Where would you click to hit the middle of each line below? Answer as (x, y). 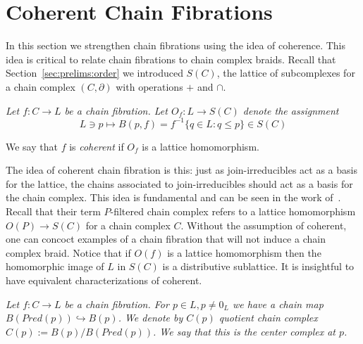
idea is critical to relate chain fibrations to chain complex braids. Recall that (171, 59)
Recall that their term (53, 211)
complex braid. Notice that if (68, 252)
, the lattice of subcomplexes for (286, 73)
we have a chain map (278, 304)
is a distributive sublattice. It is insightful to (258, 266)
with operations (149, 86)
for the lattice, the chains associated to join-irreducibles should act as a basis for (179, 183)
